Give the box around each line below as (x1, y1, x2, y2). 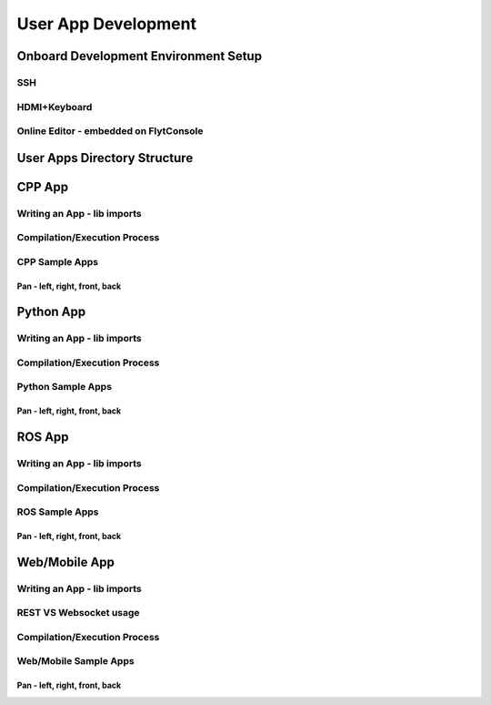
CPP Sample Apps (16, 255, 99, 268)
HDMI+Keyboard (16, 100, 93, 113)
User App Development (16, 14, 197, 34)
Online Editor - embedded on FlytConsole (16, 125, 204, 138)
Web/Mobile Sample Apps (16, 655, 135, 668)
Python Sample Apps (16, 381, 113, 393)
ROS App (16, 429, 69, 445)
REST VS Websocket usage (16, 607, 140, 619)
